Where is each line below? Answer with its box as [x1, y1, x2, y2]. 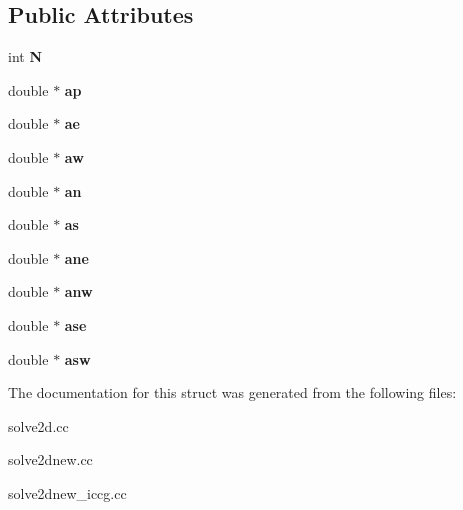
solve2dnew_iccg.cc [8, 482, 127, 503]
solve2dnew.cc [8, 449, 93, 470]
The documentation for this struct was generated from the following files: [8, 382, 457, 403]
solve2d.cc [8, 415, 69, 436]
